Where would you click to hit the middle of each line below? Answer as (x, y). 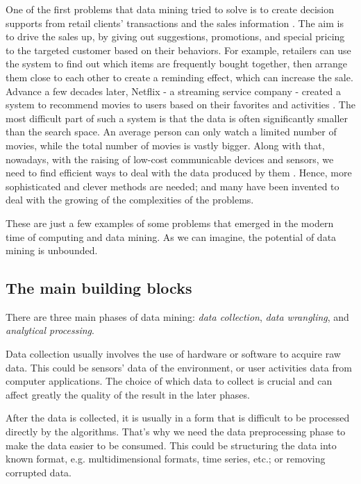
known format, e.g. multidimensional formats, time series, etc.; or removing (166, 459)
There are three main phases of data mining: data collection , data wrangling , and (177, 316)
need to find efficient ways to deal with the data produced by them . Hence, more (179, 173)
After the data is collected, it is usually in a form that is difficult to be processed (178, 418)
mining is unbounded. (52, 250)
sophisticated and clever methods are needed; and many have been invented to (173, 186)
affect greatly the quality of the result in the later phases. (128, 394)
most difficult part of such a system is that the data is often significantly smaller (177, 118)
